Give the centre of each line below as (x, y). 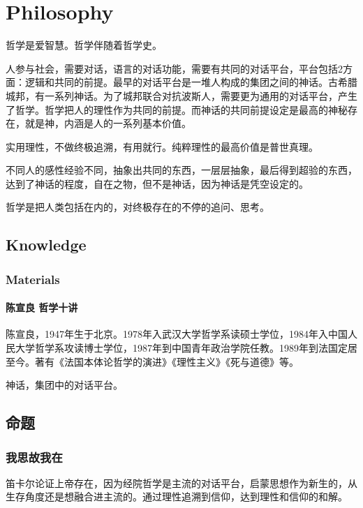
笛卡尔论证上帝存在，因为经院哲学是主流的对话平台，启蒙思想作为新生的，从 (181, 483)
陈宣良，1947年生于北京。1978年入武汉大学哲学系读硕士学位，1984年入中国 (177, 334)
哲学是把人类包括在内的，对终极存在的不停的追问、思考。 (138, 207)
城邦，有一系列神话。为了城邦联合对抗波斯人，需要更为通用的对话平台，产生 (181, 95)
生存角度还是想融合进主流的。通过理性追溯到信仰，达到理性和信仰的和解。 (177, 496)
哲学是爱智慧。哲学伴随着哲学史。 (84, 45)
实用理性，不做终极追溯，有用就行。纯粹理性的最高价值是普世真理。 (162, 146)
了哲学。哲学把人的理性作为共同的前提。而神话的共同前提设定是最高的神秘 (177, 109)
